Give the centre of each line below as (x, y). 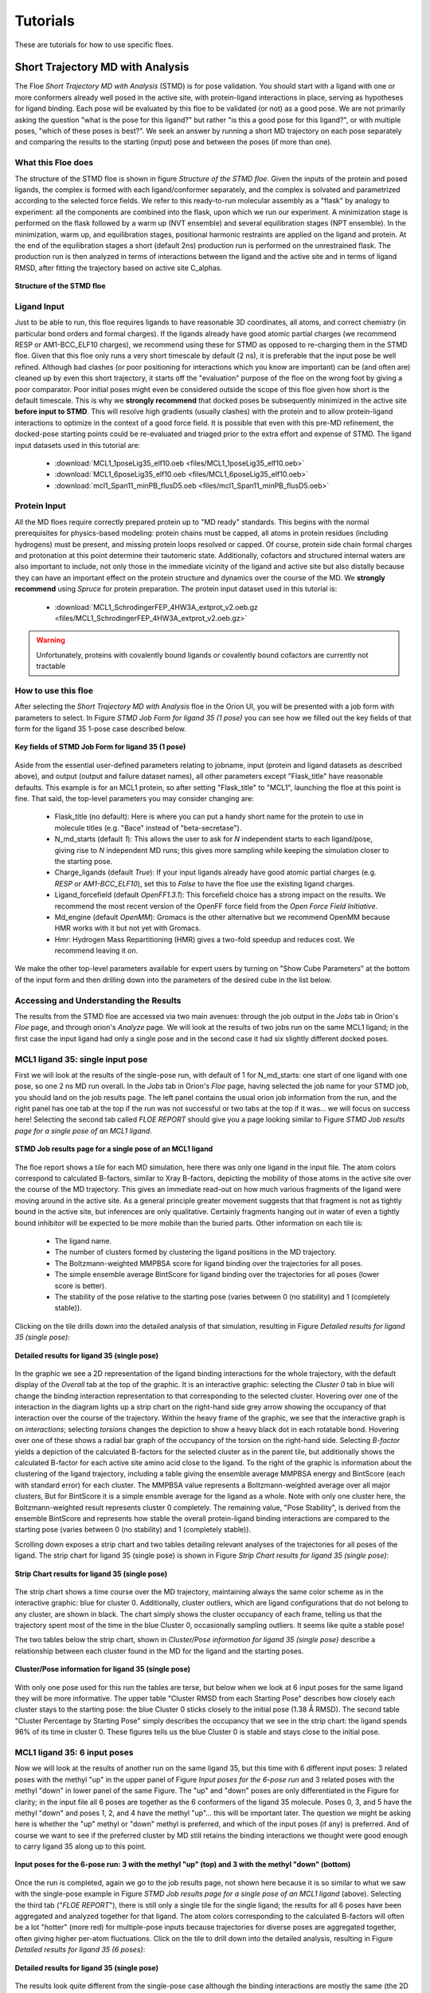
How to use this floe (54, 690)
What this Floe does (54, 163)
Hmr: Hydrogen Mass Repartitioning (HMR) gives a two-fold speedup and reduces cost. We (205, 939)
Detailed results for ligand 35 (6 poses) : (80, 1950)
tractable (51, 666)
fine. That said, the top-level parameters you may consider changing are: (134, 798)
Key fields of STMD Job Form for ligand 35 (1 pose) (100, 747)
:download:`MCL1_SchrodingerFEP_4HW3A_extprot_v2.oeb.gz (156, 607)
